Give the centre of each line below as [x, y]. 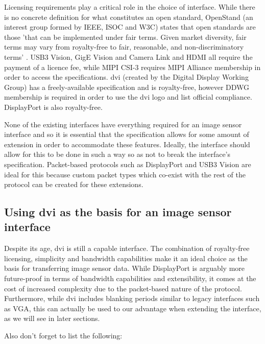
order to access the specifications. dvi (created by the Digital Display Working [126, 77]
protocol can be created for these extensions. [74, 184]
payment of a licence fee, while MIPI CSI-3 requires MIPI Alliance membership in [132, 67]
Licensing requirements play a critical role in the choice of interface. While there [130, 7]
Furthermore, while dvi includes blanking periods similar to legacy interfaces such [132, 298]
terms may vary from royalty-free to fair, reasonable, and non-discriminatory [124, 47]
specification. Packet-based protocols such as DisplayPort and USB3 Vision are [128, 164]
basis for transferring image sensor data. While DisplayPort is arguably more [125, 268]
